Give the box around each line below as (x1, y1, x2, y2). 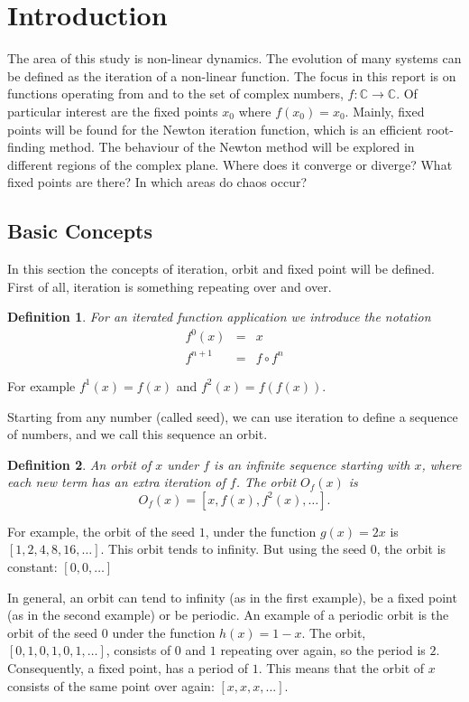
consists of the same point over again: (7, 676, 215, 695)
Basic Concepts (7, 217, 153, 245)
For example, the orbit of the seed (7, 521, 196, 540)
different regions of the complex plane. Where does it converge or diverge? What (7, 154, 453, 173)
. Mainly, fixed (345, 101, 425, 120)
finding (7, 137, 46, 156)
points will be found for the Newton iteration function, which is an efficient (7, 119, 423, 138)
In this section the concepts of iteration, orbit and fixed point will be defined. (7, 259, 436, 278)
